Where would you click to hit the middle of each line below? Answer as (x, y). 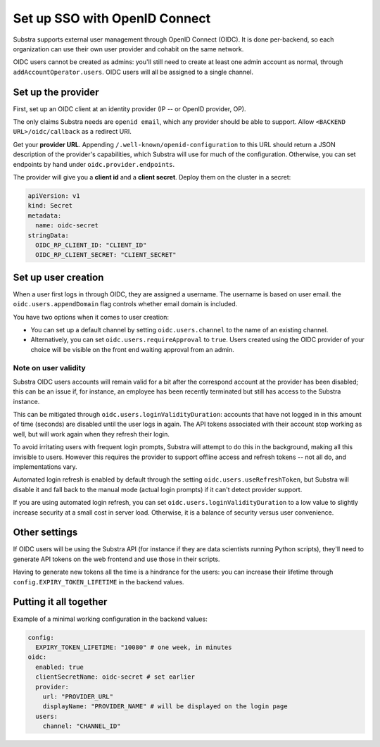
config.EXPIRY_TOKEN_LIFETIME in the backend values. (99, 582)
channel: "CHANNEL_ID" (82, 726)
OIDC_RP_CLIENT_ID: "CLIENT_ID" (91, 245)
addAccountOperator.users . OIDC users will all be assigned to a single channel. (133, 72)
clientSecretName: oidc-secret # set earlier (115, 677)
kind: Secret (50, 206)
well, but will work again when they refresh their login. (91, 434)
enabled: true (60, 667)
